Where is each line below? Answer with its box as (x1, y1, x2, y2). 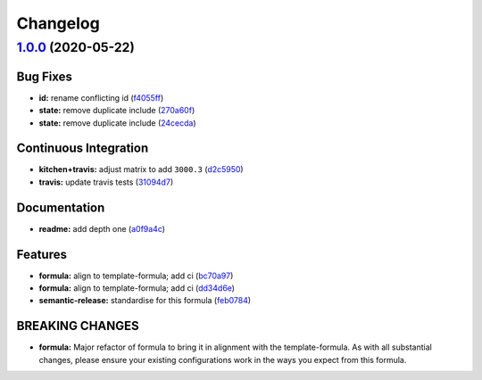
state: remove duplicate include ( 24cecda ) (38, 117, 196, 128)
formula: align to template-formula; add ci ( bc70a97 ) (38, 270, 234, 281)
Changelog (16, 13, 100, 33)
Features (16, 246, 67, 262)
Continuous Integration (16, 141, 149, 156)
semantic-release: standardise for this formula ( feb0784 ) (38, 295, 252, 306)
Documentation (16, 200, 105, 215)
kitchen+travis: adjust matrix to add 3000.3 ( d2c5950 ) (38, 164, 245, 175)
